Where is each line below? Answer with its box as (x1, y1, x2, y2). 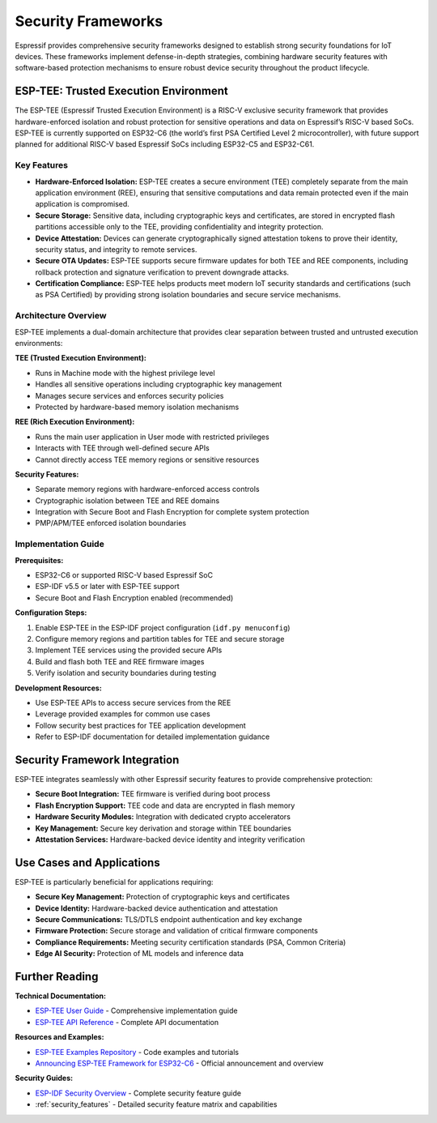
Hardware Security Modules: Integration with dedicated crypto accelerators (35, 812, 291, 822)
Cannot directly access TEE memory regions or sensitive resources (35, 455, 260, 464)
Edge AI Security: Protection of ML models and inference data (35, 949, 244, 959)
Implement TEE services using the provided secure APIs (35, 645, 223, 655)
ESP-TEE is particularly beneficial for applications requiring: (15, 877, 214, 886)
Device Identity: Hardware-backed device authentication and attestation (35, 903, 278, 913)
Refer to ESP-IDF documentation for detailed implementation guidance (35, 732, 270, 741)
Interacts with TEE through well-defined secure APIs (35, 443, 210, 453)
